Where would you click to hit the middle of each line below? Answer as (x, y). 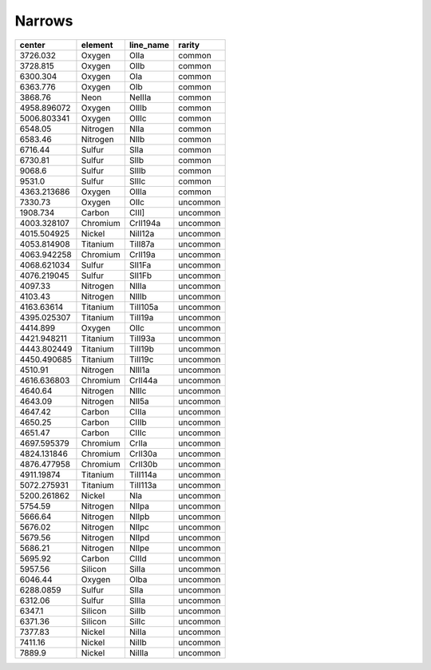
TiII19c (141, 359)
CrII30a (143, 454)
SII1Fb (140, 276)
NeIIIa (140, 97)
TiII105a (144, 307)
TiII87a (142, 244)
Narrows (44, 21)
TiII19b (142, 349)
